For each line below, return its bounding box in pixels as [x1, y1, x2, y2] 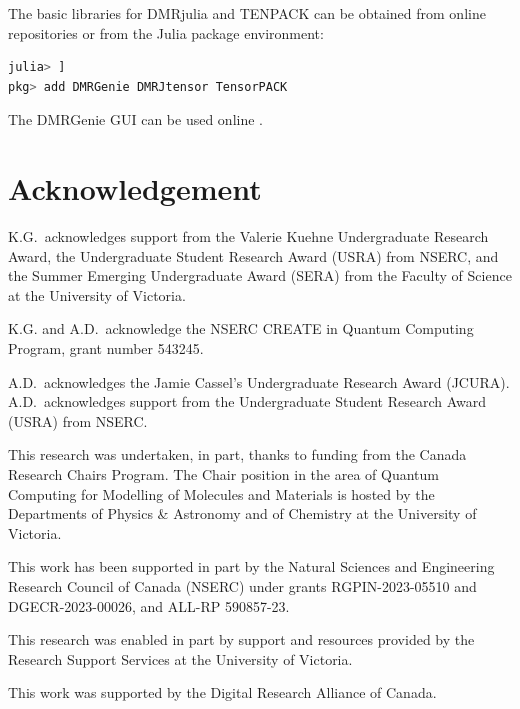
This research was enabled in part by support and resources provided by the [8, 629, 475, 650]
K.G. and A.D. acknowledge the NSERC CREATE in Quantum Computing [8, 318, 474, 339]
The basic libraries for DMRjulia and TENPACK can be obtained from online [8, 3, 486, 23]
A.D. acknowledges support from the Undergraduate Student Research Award [8, 391, 487, 412]
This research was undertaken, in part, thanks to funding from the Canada [8, 444, 467, 465]
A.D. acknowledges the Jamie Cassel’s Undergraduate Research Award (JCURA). [8, 371, 510, 392]
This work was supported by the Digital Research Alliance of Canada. [8, 682, 437, 703]
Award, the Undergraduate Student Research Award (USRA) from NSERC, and [8, 245, 499, 266]
